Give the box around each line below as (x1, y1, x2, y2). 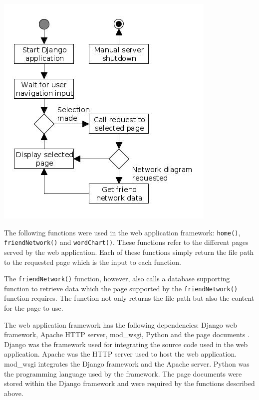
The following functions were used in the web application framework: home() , (4, 227, 241, 237)
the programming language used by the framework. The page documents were (4, 368, 242, 379)
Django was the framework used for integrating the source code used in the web (4, 339, 248, 349)
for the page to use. (4, 303, 63, 313)
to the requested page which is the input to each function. (4, 256, 181, 267)
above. (4, 388, 23, 398)
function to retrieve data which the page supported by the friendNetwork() (4, 283, 238, 293)
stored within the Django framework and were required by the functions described (4, 378, 255, 389)
